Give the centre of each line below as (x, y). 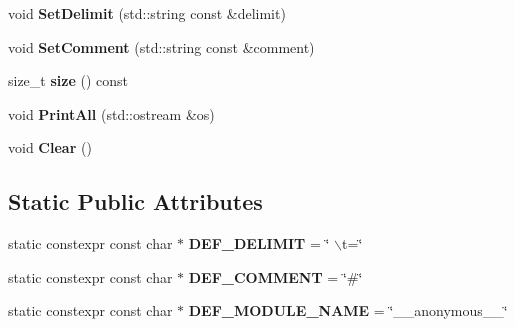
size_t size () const (68, 80)
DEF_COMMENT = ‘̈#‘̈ (275, 276)
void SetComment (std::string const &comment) (161, 46)
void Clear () (50, 147)
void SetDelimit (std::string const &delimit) (147, 13)
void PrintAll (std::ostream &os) (111, 113)
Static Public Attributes (135, 201)
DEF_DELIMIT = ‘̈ (259, 243)
